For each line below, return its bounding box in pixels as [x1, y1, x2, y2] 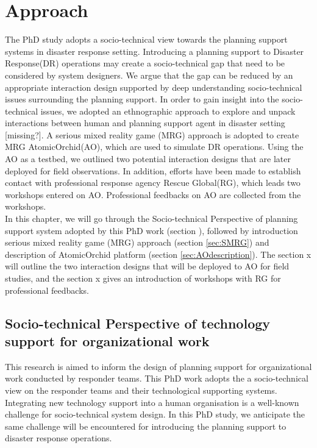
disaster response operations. [5, 432, 112, 444]
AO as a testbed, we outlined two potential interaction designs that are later [5, 152, 291, 165]
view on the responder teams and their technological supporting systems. [5, 383, 277, 396]
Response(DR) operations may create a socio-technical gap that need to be [5, 57, 285, 69]
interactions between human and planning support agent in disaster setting [5, 116, 285, 129]
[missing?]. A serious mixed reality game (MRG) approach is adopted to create [5, 128, 299, 141]
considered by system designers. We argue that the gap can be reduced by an [5, 68, 293, 81]
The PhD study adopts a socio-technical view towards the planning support [5, 33, 288, 46]
